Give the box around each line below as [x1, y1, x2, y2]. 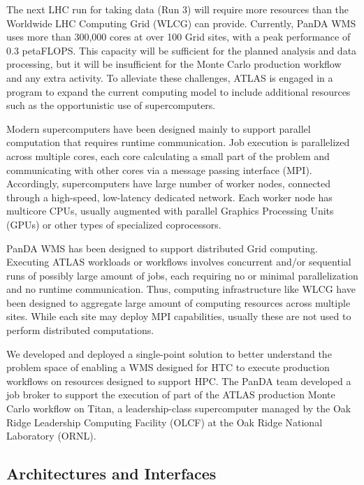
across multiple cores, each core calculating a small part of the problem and [6, 148, 330, 163]
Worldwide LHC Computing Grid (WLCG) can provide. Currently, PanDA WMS [6, 15, 356, 30]
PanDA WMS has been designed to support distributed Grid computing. [6, 240, 318, 255]
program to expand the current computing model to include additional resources [6, 84, 351, 99]
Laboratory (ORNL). [6, 428, 96, 443]
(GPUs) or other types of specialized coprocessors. [6, 217, 221, 231]
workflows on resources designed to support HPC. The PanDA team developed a [6, 373, 351, 388]
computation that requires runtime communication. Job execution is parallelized [6, 135, 350, 150]
